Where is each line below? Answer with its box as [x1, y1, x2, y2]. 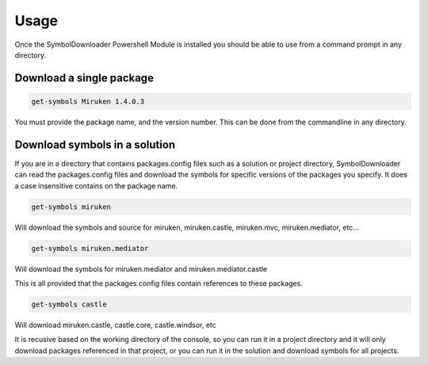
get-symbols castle [31, 299, 107, 309]
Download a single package [14, 71, 155, 85]
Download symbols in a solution [14, 138, 176, 151]
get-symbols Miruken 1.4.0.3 [31, 97, 145, 106]
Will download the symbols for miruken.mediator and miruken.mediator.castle [14, 264, 268, 273]
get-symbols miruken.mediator [31, 244, 149, 253]
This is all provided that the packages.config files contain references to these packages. [14, 278, 303, 288]
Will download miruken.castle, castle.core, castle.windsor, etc [14, 320, 217, 329]
